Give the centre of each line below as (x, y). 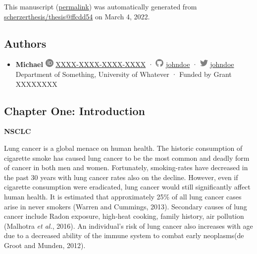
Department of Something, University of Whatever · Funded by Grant (124, 74)
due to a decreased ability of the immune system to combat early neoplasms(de (124, 235)
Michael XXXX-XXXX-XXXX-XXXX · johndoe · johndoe (125, 64)
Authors (25, 43)
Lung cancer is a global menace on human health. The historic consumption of (123, 148)
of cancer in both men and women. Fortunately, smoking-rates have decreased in (126, 167)
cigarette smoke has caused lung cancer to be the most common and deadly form (127, 158)
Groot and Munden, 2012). (45, 245)
